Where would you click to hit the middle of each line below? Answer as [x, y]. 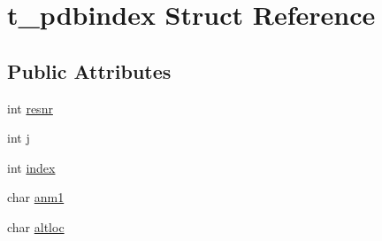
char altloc [36, 226]
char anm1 [36, 197]
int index [31, 167]
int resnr [30, 108]
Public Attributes [89, 70]
